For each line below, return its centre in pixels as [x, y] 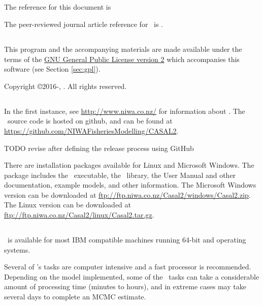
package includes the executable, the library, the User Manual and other [120, 175]
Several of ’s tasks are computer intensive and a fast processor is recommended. [128, 267]
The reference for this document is [58, 7]
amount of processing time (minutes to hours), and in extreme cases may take [125, 286]
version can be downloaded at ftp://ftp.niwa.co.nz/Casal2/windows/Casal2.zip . [127, 194]
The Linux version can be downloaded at [68, 205]
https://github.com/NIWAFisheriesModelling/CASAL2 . [91, 130]
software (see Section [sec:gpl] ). [52, 69]
